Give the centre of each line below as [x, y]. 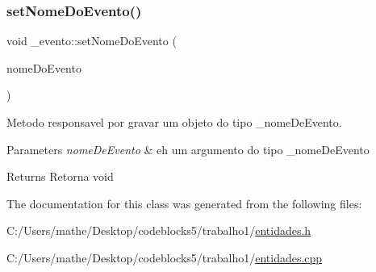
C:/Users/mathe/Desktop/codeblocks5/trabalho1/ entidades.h [159, 230]
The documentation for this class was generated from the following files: [184, 203]
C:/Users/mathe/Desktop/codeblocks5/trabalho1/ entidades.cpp [165, 257]
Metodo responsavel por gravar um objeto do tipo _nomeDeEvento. [174, 122]
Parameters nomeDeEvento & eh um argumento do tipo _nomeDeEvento [188, 149]
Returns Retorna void [60, 176]
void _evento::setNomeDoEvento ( [92, 41]
